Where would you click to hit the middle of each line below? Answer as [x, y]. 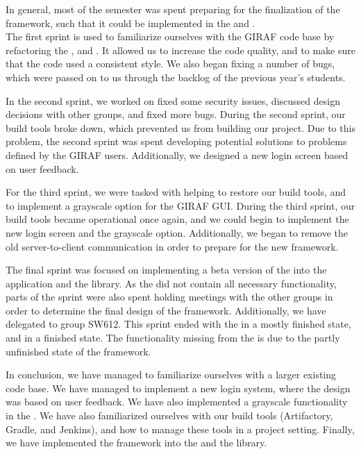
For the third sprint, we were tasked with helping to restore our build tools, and [176, 192]
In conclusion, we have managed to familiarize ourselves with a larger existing [171, 375]
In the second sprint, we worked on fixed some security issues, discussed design [173, 100]
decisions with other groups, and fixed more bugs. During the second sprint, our [176, 114]
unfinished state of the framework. [78, 351]
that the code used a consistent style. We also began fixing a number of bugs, [170, 64]
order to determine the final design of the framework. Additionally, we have [166, 310]
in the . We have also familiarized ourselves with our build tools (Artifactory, [169, 415]
